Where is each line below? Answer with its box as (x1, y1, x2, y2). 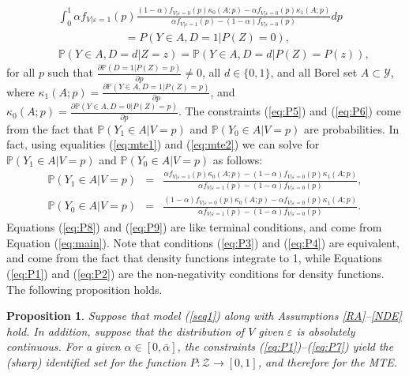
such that (47, 64, 93, 81)
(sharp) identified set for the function (6, 353, 186, 370)
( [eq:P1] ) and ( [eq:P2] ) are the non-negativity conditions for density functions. (6, 265, 385, 281)
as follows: (212, 151, 263, 167)
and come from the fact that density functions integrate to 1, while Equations (6, 250, 383, 266)
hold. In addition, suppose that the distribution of (6, 322, 245, 339)
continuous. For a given (6, 338, 121, 355)
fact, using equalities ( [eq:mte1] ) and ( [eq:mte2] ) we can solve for (6, 136, 320, 152)
